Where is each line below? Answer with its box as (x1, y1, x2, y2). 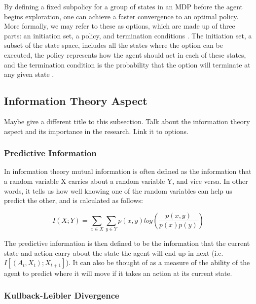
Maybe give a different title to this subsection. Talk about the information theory (4, 116, 250, 126)
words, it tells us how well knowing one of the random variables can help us (4, 185, 232, 196)
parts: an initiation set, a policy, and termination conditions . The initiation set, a (4, 30, 252, 40)
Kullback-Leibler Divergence (4, 289, 119, 301)
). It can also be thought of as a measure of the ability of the (66, 257, 250, 268)
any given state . (4, 69, 54, 79)
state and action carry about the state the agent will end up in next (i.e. (4, 247, 223, 258)
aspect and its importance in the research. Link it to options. (4, 126, 188, 136)
